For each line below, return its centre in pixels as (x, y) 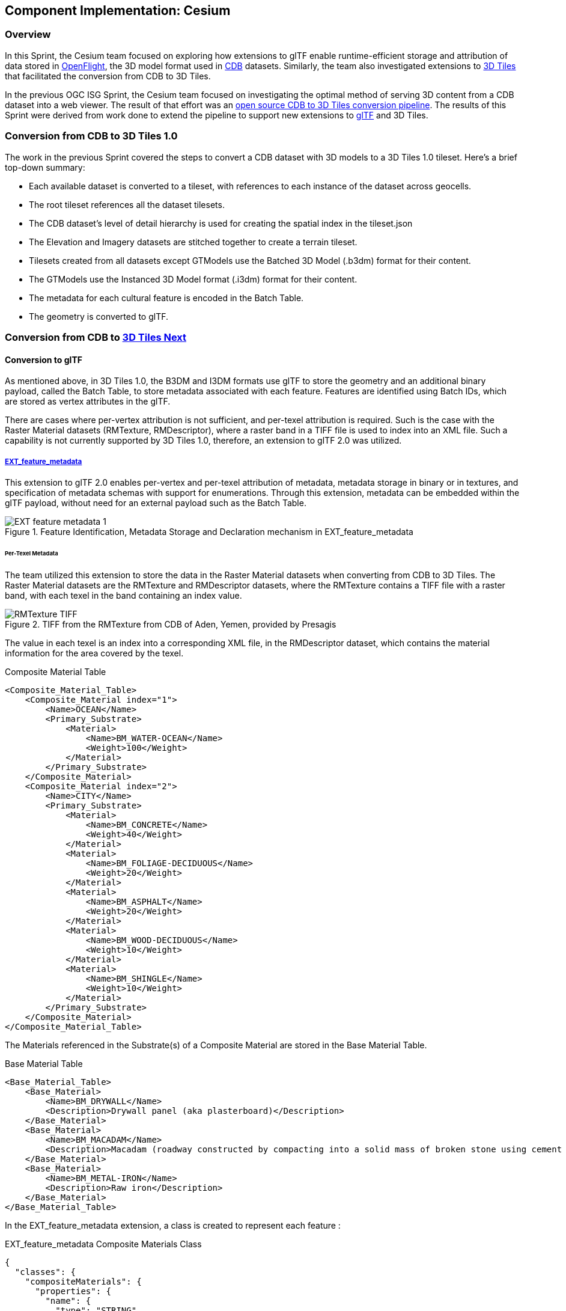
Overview (28, 35)
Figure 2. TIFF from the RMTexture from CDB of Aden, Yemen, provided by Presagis (171, 624)
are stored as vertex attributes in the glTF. (88, 402)
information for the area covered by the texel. (94, 653)
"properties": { (73, 1291)
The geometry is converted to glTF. (99, 316)
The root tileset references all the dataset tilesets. (127, 204)
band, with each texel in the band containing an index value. (123, 595)
